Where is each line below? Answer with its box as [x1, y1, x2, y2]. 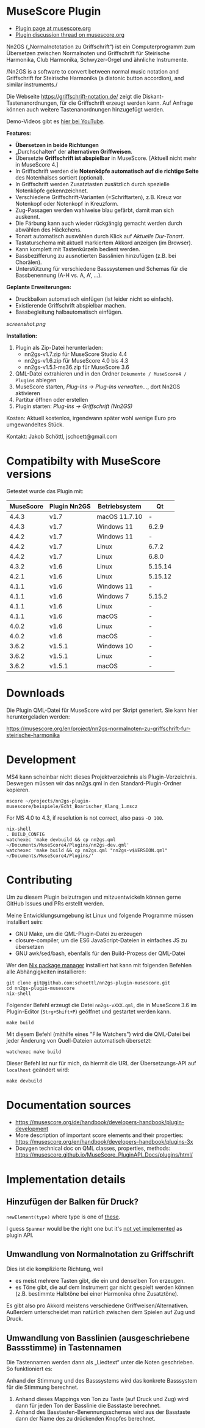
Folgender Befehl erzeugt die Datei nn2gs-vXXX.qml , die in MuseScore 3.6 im [6, 1001, 197, 1008]
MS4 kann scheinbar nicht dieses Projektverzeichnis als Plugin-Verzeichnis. [6, 773, 197, 780]
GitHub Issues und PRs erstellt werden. [6, 899, 105, 907]
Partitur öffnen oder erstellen [15, 396, 88, 403]
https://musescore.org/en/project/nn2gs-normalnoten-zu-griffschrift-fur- [6, 725, 191, 732]
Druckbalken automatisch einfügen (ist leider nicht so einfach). [15, 295, 174, 303]
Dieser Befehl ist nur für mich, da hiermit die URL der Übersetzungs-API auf [6, 1059, 196, 1067]
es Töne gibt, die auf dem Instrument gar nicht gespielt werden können [15, 1283, 194, 1291]
